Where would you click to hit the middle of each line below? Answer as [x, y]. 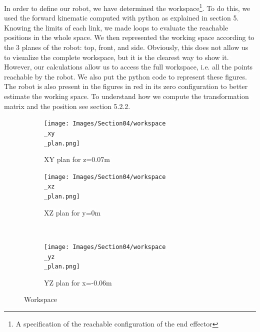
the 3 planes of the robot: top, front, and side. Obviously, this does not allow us [126, 47]
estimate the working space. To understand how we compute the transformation [126, 96]
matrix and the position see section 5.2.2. [67, 106]
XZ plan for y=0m [72, 212]
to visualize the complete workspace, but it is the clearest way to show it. [116, 57]
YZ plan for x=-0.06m [78, 282]
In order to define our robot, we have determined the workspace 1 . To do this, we [127, 7]
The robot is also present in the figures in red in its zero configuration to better [126, 86]
